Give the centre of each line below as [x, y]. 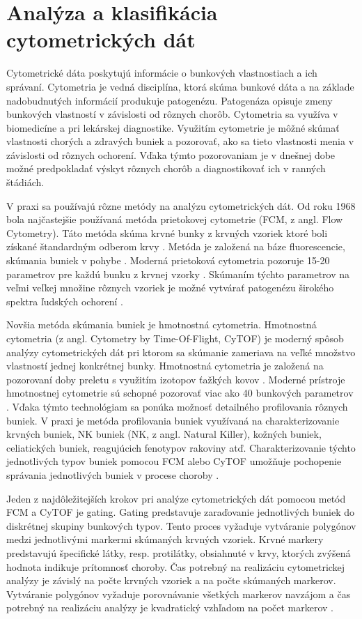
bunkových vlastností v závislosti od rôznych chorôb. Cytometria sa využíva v [172, 114]
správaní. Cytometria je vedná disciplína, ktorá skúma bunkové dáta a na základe [180, 86]
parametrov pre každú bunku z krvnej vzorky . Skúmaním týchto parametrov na [178, 274]
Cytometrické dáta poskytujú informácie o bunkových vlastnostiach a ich [162, 73]
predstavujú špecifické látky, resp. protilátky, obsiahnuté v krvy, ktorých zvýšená [179, 552]
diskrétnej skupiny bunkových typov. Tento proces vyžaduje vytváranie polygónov [181, 525]
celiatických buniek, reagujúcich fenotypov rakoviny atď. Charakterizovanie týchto [181, 447]
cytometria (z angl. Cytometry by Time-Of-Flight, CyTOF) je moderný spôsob [175, 338]
